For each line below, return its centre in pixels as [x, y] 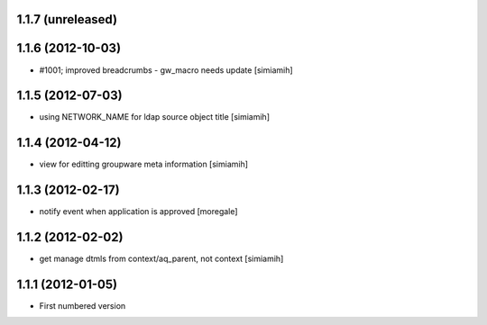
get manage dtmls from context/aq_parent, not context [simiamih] [161, 259]
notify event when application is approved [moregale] [138, 212]
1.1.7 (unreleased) [67, 19]
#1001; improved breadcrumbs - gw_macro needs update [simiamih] [166, 70]
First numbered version [83, 306]
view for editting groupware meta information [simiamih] [143, 164]
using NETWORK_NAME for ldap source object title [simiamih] [155, 117]
